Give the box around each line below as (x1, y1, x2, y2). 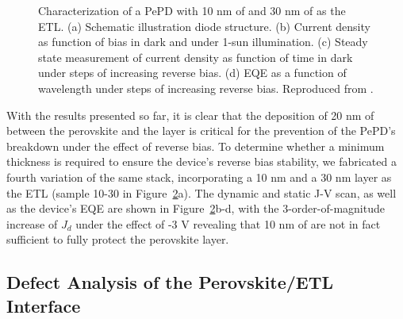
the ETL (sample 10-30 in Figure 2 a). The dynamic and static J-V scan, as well (6, 184, 397, 201)
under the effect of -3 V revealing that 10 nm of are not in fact (75, 215, 381, 232)
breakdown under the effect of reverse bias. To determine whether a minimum (6, 137, 385, 154)
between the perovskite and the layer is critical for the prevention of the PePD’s (6, 122, 396, 139)
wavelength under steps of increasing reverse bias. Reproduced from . (38, 79, 374, 96)
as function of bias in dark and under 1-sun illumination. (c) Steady (38, 33, 368, 50)
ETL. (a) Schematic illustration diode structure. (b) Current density (38, 17, 370, 34)
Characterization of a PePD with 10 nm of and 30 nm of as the (38, 2, 346, 18)
